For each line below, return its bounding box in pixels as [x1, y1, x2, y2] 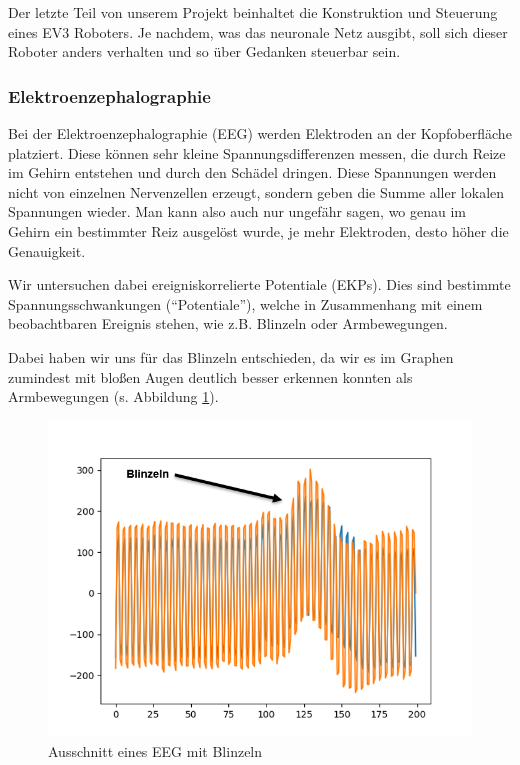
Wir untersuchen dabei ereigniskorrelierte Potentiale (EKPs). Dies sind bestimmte [8, 274, 511, 295]
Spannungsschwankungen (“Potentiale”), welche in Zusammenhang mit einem [8, 293, 483, 314]
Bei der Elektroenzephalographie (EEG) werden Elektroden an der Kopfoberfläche [8, 123, 512, 143]
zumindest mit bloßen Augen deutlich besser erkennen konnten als [8, 366, 413, 387]
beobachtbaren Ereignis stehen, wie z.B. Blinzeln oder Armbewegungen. [8, 313, 448, 334]
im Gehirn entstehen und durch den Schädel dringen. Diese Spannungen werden [8, 162, 497, 183]
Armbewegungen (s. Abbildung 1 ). [8, 386, 219, 407]
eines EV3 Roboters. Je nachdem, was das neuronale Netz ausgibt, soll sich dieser [8, 21, 508, 42]
